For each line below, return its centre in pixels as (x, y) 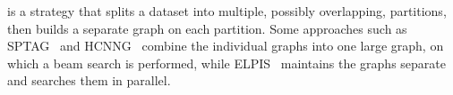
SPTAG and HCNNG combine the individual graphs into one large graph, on (226, 46)
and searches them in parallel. (89, 80)
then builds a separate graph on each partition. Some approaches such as (207, 28)
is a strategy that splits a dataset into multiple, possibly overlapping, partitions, (227, 11)
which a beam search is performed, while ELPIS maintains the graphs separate (226, 63)
